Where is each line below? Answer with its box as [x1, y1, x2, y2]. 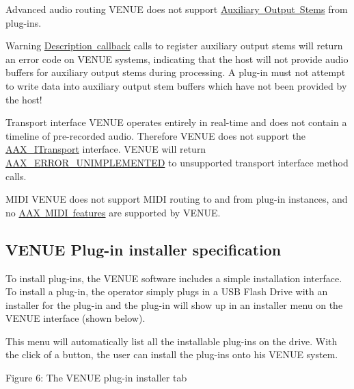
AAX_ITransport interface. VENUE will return [5, 142, 206, 156]
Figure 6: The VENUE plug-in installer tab [5, 371, 187, 385]
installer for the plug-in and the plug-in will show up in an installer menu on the [5, 297, 343, 312]
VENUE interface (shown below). [5, 311, 146, 325]
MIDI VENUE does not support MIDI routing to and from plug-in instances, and [5, 192, 348, 206]
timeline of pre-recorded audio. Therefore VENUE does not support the [5, 128, 306, 142]
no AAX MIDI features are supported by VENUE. [5, 205, 221, 219]
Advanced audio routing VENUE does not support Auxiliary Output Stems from [5, 2, 348, 16]
